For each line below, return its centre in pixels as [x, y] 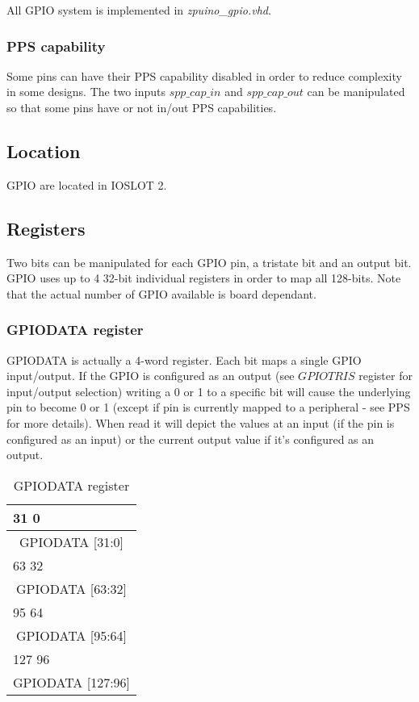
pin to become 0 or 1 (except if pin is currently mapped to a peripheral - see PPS [208, 407]
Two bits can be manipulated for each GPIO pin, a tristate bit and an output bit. [209, 262]
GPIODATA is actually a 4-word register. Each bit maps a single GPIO [184, 359]
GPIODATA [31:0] [72, 541]
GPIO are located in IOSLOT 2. [87, 184]
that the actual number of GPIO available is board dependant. [161, 293]
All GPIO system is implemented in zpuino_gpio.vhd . [139, 10]
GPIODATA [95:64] [72, 635]
